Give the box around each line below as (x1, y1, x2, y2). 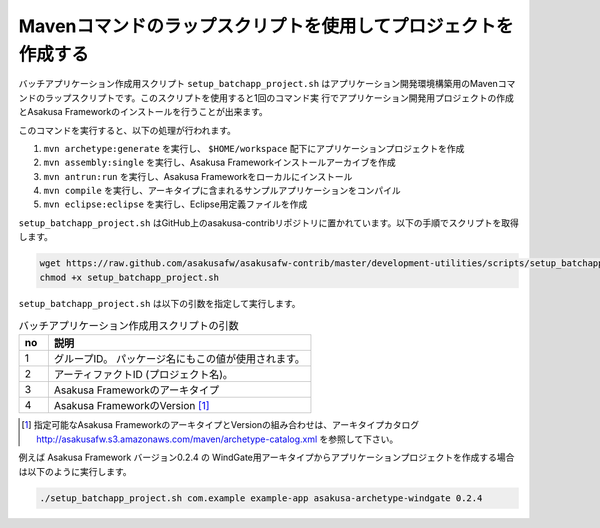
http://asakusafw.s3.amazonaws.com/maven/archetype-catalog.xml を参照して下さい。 (36, 433, 399, 445)
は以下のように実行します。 (18, 465, 132, 477)
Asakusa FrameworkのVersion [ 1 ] (53, 399, 210, 413)
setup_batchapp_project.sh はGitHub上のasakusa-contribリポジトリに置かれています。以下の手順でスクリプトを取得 (18, 216, 519, 229)
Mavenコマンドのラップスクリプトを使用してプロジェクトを (18, 15, 514, 37)
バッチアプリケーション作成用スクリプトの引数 (18, 319, 239, 333)
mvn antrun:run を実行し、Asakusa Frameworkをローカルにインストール (43, 170, 353, 182)
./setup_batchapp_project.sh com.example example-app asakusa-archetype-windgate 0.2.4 (39, 492, 483, 504)
